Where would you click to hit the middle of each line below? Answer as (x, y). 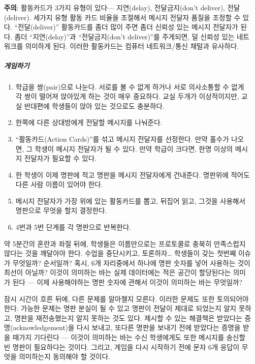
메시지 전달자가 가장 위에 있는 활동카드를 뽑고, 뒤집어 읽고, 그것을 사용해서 (130, 200)
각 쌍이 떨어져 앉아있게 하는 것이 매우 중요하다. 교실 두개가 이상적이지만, (127, 96)
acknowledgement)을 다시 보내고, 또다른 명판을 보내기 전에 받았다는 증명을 (127, 327)
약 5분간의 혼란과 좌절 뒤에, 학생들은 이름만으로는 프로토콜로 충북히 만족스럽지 (125, 243)
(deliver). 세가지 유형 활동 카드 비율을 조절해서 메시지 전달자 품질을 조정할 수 (122, 17)
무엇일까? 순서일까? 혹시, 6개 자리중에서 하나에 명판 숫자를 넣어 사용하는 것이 (131, 262)
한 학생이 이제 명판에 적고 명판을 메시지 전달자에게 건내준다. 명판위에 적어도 (133, 174)
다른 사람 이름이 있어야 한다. (59, 184)
